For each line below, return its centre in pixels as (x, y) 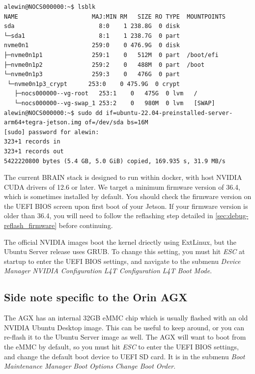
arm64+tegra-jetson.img (43, 123)
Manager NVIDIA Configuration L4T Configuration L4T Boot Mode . (108, 271)
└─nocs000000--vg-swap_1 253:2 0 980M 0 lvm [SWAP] (115, 103)
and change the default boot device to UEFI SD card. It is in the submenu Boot (125, 356)
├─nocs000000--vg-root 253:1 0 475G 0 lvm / (106, 94)
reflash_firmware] (30, 225)
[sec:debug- (232, 216)
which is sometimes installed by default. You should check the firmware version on (128, 196)
